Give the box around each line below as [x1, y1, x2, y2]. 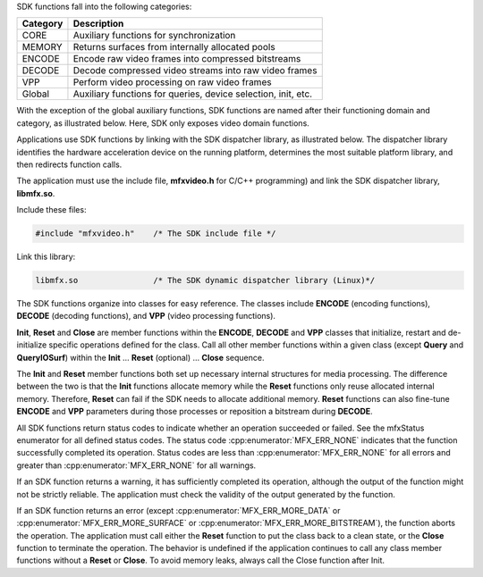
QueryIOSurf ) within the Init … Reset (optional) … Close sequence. [16, 352, 265, 363]
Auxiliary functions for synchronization [72, 29, 236, 42]
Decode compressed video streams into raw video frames [72, 64, 318, 77]
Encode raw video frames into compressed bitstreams [72, 53, 301, 65]
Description [72, 18, 124, 30]
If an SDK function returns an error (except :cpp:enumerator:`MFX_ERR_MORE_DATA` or [16, 505, 341, 515]
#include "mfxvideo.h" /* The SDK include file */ [35, 229, 276, 238]
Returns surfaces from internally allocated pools [72, 41, 276, 54]
